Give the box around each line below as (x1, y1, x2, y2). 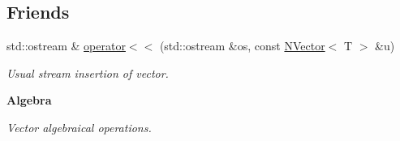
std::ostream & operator (6, 37, 126, 54)
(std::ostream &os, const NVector (159, 37, 325, 54)
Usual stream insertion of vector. (6, 64, 169, 81)
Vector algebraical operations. (6, 118, 152, 135)
